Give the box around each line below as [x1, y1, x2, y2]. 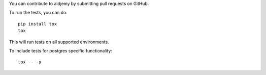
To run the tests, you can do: [9, 10, 67, 16]
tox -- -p [18, 59, 41, 65]
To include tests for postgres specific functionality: [9, 48, 113, 53]
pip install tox [18, 21, 57, 26]
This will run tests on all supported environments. [9, 39, 109, 45]
